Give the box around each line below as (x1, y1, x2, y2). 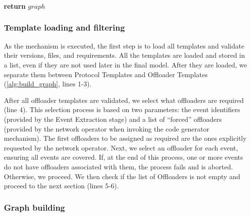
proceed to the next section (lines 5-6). (4, 181, 119, 191)
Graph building (4, 201, 65, 213)
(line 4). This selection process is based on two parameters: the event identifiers (4, 104, 240, 115)
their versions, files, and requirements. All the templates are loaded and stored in (4, 50, 245, 60)
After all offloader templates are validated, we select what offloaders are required (4, 95, 244, 105)
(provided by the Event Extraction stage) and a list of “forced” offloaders (4, 114, 222, 124)
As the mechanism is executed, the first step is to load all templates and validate (4, 40, 245, 50)
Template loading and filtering (4, 21, 125, 33)
